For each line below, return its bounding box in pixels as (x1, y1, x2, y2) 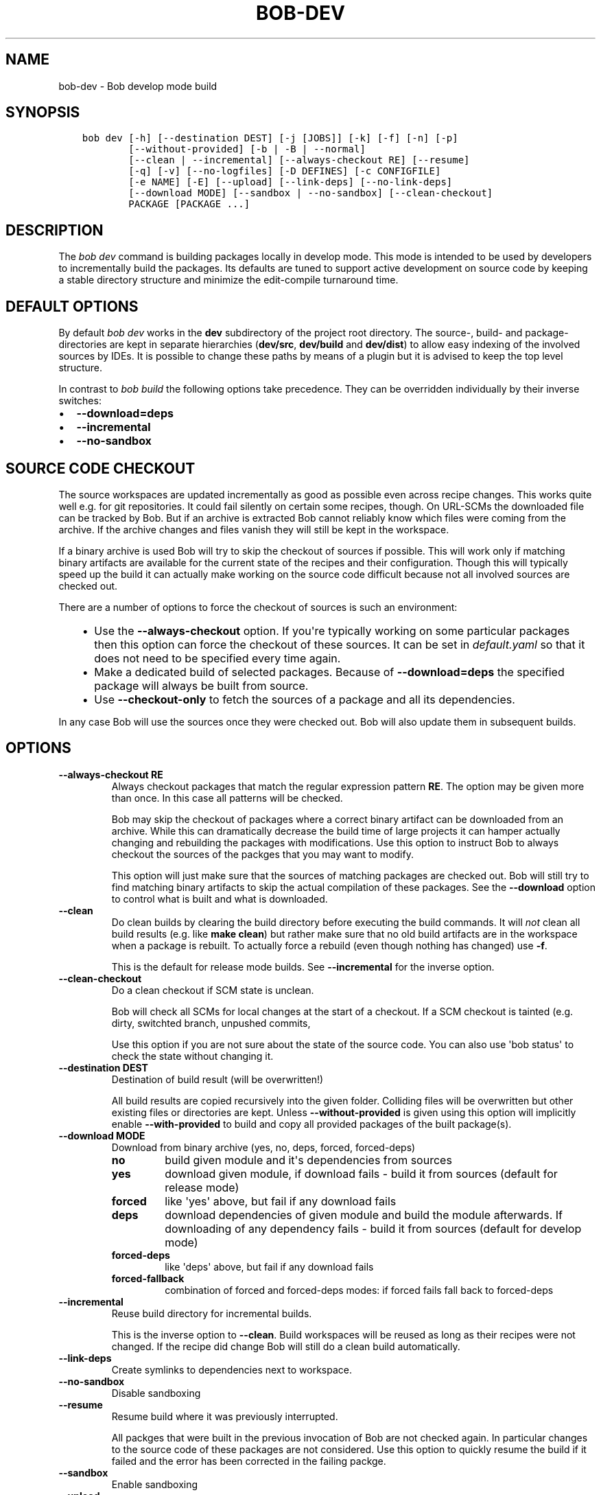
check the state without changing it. (111, 1050, 274, 1062)
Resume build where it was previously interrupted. (111, 1410, 338, 1422)
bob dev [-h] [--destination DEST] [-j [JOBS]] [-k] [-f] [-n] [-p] (82, 132, 458, 144)
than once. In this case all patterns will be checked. (111, 791, 343, 804)
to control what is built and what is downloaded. (111, 892, 328, 905)
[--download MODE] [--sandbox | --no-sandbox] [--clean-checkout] (128, 187, 493, 199)
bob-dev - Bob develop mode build (58, 80, 217, 92)
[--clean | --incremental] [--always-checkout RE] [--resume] (128, 154, 470, 166)
